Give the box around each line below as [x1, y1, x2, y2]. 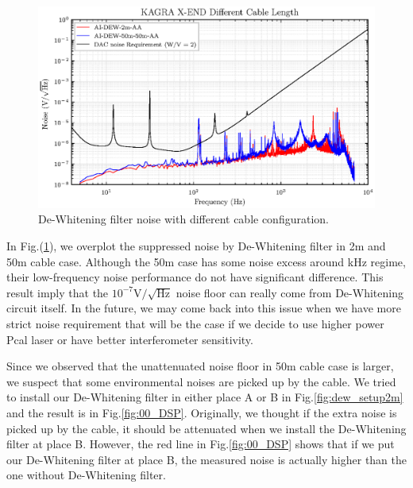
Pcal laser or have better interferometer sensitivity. [6, 331, 253, 347]
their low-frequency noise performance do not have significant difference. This [6, 269, 384, 285]
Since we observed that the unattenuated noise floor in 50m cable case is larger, [6, 358, 394, 374]
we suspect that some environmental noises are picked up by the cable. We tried [6, 373, 396, 389]
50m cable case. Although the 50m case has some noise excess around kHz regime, [6, 253, 406, 269]
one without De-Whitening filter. [6, 467, 166, 483]
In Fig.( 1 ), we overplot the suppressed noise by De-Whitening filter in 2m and [6, 238, 386, 254]
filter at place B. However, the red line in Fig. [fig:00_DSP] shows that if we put [6, 436, 395, 452]
